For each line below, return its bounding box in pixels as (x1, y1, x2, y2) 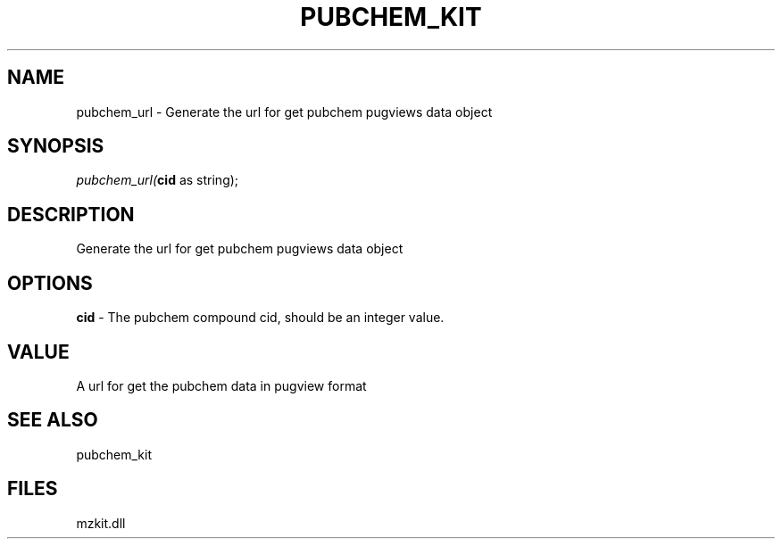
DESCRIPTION (7, 203, 135, 226)
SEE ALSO (7, 409, 98, 432)
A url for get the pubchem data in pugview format (76, 377, 367, 393)
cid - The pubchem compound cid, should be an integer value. (76, 310, 445, 326)
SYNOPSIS (7, 135, 104, 158)
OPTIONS (7, 271, 93, 294)
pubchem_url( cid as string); (76, 172, 239, 188)
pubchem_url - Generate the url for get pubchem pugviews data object (76, 103, 493, 120)
